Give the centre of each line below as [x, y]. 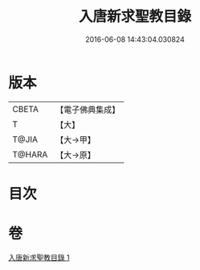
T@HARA [30, 154]
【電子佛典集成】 [88, 110]
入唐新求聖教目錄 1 [39, 257]
